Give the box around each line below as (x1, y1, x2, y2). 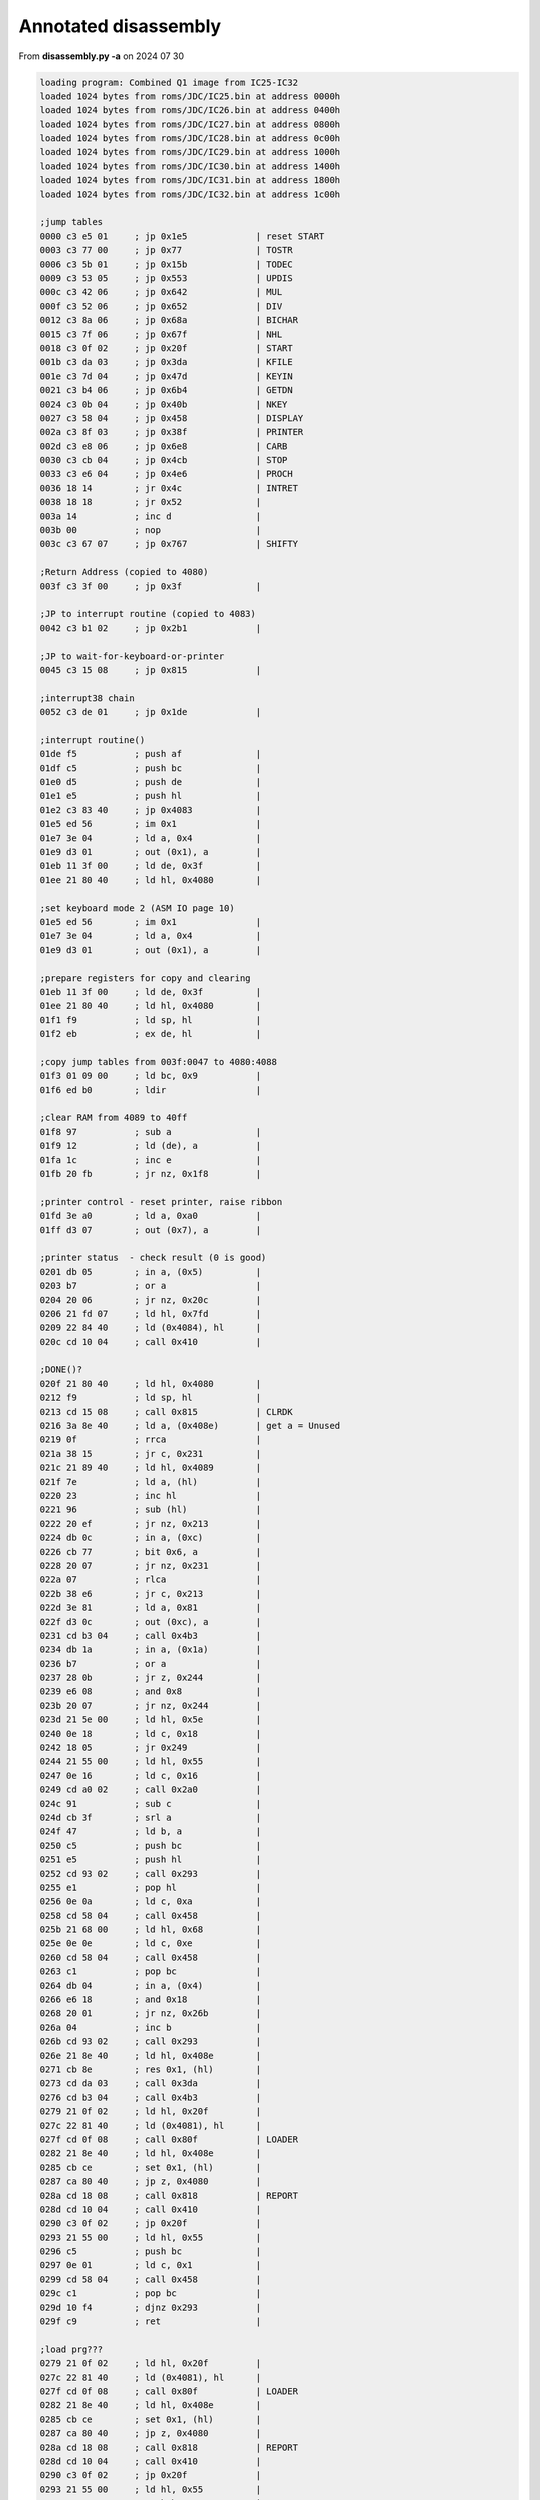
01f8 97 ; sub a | (39, 1126, 262, 1137)
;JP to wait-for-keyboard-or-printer (39, 650, 225, 662)
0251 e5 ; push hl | (39, 1854, 262, 1865)
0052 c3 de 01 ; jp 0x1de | (39, 706, 262, 718)
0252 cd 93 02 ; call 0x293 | (39, 1868, 262, 1879)
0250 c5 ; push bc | (39, 1840, 262, 1851)
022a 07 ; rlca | (39, 1574, 262, 1585)
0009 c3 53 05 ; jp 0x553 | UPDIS (39, 273, 294, 284)
